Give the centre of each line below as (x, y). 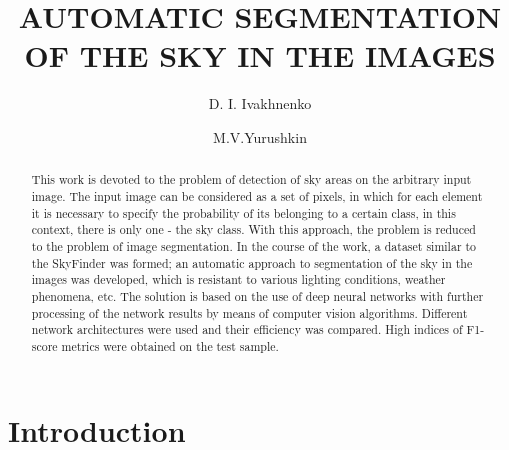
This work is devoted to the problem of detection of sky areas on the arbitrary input (251, 179)
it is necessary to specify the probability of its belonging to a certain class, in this (243, 212)
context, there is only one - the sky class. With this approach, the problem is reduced (253, 229)
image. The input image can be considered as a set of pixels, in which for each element (257, 195)
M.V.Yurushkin (260, 136)
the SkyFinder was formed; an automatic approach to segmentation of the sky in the (252, 262)
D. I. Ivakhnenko (260, 103)
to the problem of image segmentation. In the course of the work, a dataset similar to (254, 245)
